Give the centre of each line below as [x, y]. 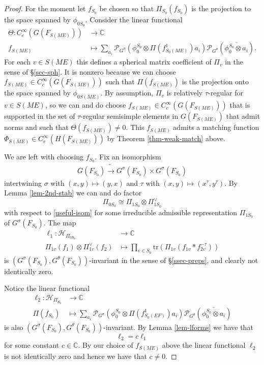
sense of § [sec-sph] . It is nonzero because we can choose [90, 71]
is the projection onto [215, 81]
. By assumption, [127, 93]
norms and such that [36, 127]
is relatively [185, 93]
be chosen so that [127, 8]
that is [240, 105]
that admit [243, 116]
